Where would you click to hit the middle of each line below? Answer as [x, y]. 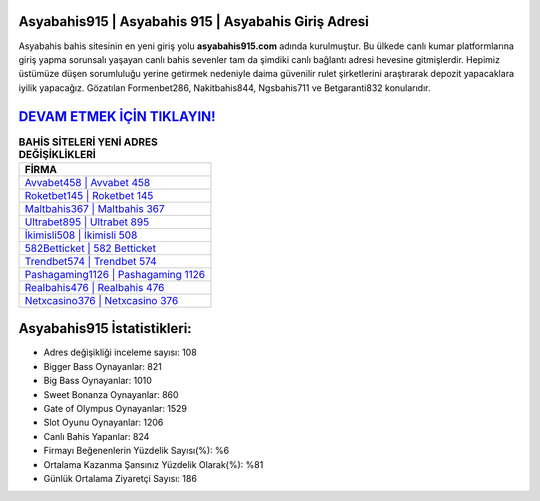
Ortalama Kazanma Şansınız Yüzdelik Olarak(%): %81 [153, 464]
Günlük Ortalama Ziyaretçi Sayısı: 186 [120, 478]
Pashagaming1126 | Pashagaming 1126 [115, 274]
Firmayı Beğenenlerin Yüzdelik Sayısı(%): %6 [136, 451]
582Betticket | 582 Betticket [90, 248]
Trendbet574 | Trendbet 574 [90, 261]
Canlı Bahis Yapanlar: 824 [96, 436]
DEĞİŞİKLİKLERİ [57, 154]
